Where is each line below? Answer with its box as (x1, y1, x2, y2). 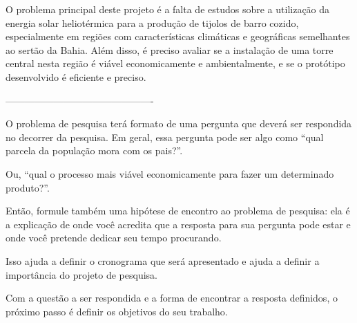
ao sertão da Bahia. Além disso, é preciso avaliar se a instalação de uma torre (6, 42, 334, 57)
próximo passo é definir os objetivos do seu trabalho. (6, 304, 228, 318)
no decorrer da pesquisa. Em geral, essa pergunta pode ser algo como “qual (6, 129, 324, 144)
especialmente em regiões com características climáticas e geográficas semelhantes (6, 29, 350, 44)
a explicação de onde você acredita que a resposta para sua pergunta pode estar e (6, 216, 351, 231)
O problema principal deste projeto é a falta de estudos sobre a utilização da (6, 2, 330, 16)
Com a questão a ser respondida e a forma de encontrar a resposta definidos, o (6, 290, 338, 305)
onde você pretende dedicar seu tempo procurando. (6, 230, 222, 245)
